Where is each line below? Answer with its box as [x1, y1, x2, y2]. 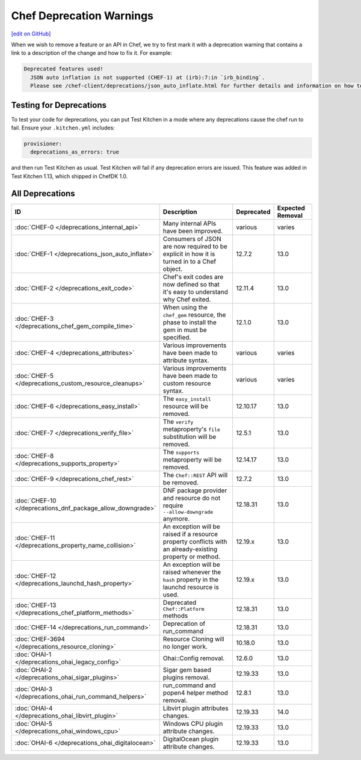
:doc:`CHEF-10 [14, 496, 57, 505]
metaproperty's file [162, 425, 221, 433]
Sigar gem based [162, 666, 212, 674]
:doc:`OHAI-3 [14, 685, 53, 693]
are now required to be [162, 242, 228, 250]
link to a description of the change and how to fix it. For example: [11, 49, 173, 57]
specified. [162, 333, 191, 341]
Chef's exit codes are [162, 273, 224, 281]
